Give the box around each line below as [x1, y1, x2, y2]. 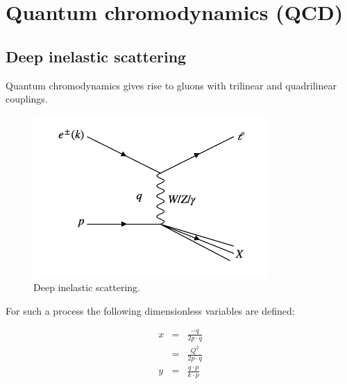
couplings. [6, 91, 48, 106]
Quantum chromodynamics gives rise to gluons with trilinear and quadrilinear [6, 78, 337, 92]
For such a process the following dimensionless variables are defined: [6, 303, 295, 317]
